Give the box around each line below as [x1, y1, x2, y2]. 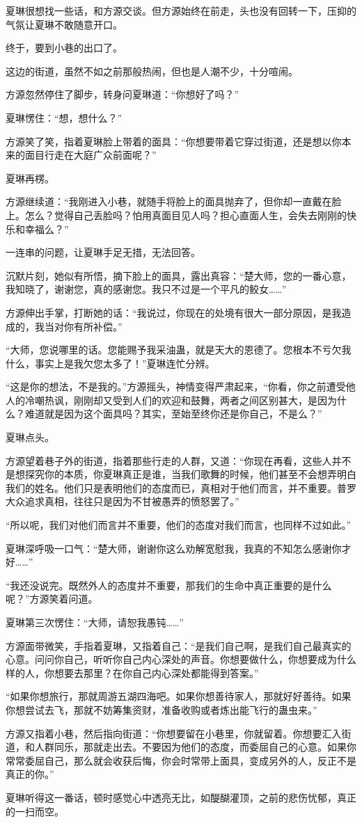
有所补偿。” [73, 319, 123, 333]
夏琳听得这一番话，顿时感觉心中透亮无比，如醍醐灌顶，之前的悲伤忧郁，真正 [6, 790, 356, 804]
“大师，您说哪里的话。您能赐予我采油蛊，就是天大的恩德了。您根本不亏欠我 [6, 342, 352, 357]
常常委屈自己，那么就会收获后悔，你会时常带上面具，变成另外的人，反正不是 [6, 753, 356, 767]
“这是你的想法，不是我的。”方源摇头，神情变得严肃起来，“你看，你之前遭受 [6, 379, 346, 394]
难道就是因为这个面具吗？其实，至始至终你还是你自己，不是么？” [24, 406, 322, 421]
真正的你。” [6, 767, 54, 781]
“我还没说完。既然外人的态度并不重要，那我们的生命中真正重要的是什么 [6, 577, 332, 592]
